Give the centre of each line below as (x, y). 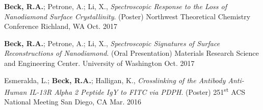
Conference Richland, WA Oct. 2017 (61, 26)
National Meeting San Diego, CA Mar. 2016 (73, 102)
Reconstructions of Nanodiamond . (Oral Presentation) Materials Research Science (131, 53)
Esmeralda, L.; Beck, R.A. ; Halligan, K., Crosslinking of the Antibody (115, 80)
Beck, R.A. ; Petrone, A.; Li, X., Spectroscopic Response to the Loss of (116, 6)
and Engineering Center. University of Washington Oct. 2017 (99, 63)
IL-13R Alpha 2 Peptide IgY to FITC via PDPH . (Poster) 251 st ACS (137, 91)
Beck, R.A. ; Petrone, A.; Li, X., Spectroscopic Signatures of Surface (112, 43)
